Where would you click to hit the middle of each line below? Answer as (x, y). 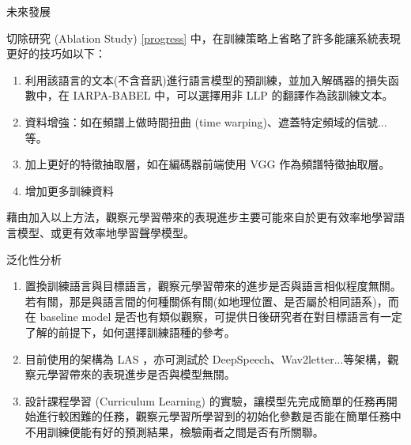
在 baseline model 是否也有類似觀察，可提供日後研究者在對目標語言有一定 (214, 317)
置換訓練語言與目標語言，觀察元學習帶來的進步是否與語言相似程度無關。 (213, 286)
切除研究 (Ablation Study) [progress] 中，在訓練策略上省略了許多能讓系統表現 (204, 38)
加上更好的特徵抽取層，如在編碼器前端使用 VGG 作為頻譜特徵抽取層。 (207, 164)
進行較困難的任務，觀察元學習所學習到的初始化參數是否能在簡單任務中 (219, 416)
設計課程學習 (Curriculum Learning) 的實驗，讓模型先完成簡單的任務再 (205, 400)
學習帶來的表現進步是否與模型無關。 (141, 374)
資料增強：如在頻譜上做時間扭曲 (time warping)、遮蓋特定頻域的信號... (206, 121)
